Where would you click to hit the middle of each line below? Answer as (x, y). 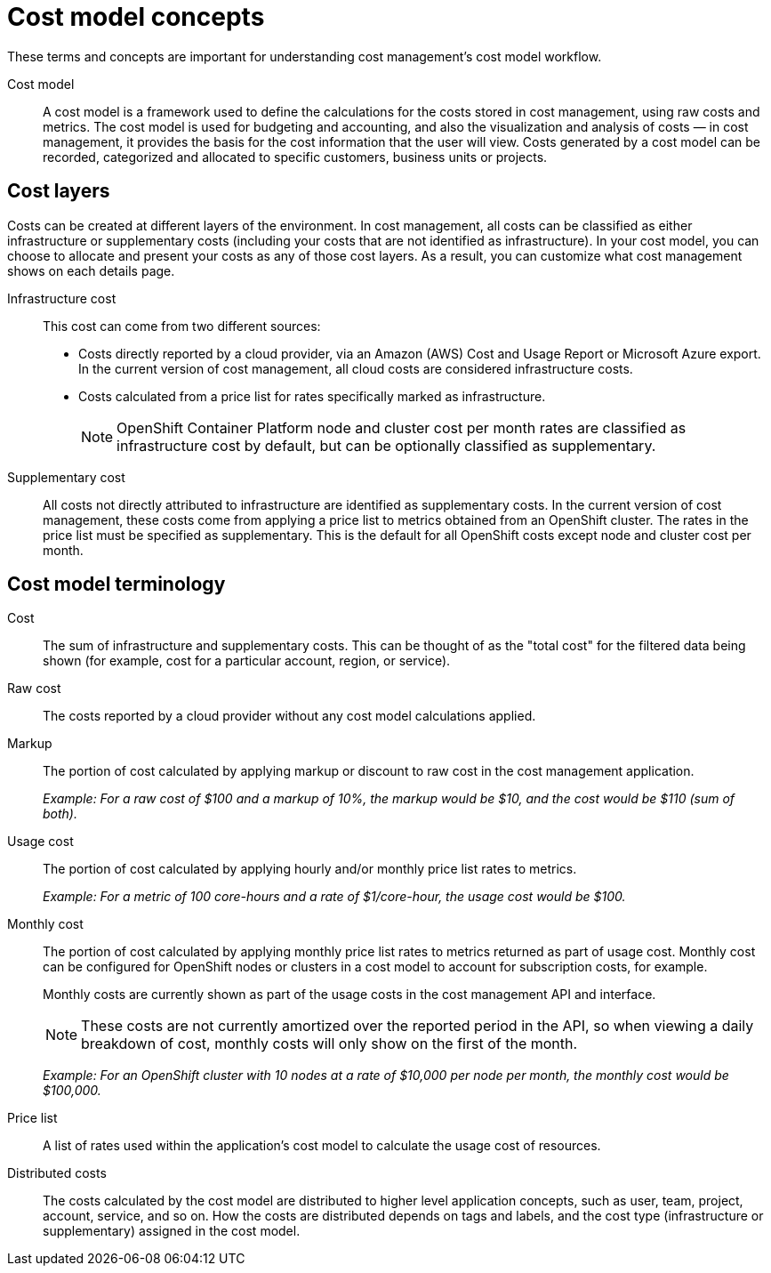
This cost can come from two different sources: (182, 326)
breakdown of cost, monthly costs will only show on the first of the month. (329, 1044)
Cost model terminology (116, 584)
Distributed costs (57, 1173)
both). (60, 814)
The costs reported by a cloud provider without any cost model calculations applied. (289, 716)
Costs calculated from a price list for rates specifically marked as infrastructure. (312, 396)
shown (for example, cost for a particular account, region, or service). (247, 661)
